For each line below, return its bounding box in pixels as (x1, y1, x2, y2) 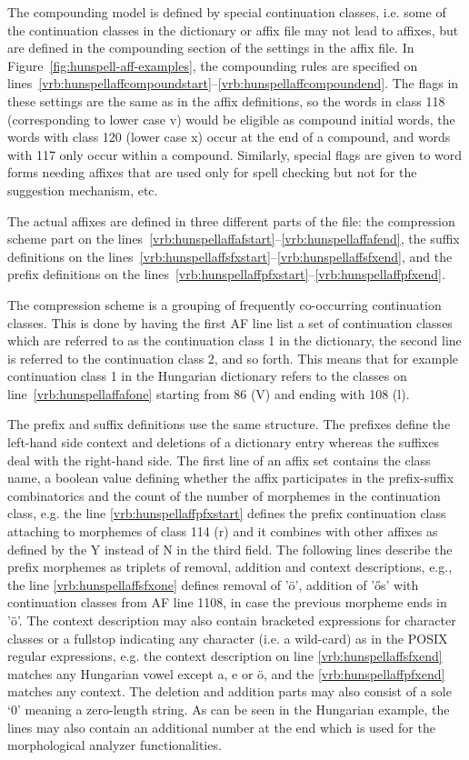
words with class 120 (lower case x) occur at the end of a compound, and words (7, 127, 451, 146)
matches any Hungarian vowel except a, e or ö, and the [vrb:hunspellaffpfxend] (7, 664, 445, 683)
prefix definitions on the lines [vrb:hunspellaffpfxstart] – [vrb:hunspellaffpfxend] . (7, 265, 445, 284)
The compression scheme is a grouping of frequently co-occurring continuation (7, 295, 442, 314)
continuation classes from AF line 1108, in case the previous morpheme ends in (7, 593, 447, 612)
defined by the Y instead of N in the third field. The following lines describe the (7, 539, 453, 558)
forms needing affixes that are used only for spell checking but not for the (7, 163, 417, 182)
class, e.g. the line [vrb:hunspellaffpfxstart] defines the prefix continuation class (7, 504, 446, 523)
